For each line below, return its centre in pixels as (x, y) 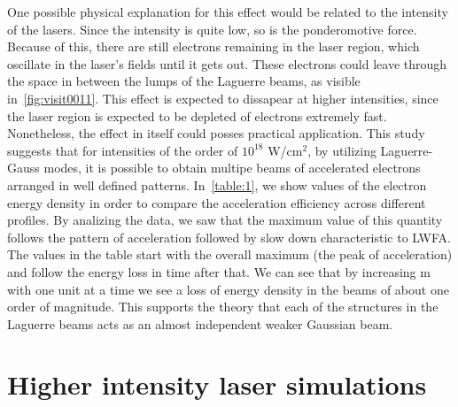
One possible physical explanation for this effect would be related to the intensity (228, 12)
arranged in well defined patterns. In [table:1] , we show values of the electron (217, 184)
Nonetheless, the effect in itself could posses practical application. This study (216, 133)
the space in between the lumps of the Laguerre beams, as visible (184, 81)
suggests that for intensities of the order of (123, 150)
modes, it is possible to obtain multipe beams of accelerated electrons (232, 168)
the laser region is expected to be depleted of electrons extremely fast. (197, 115)
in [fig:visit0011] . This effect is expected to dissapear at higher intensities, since (223, 98)
